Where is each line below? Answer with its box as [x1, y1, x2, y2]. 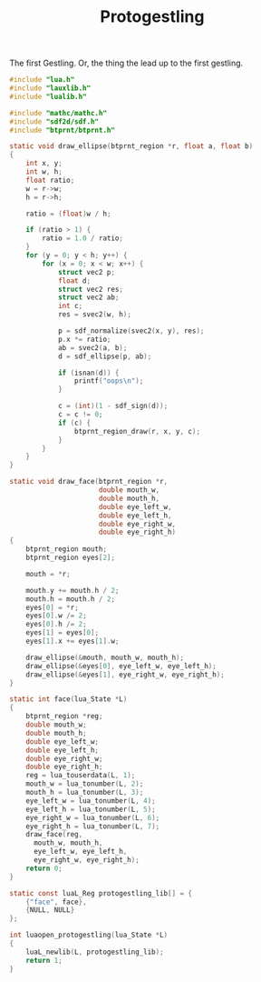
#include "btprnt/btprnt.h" [9, 125, 116, 135]
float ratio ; [25, 175, 75, 185]
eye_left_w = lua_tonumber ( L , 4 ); [25, 796, 156, 806]
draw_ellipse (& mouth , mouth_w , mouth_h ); [25, 653, 184, 662]
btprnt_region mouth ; [25, 545, 107, 554]
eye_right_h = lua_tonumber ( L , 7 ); [25, 821, 160, 831]
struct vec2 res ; [57, 285, 124, 294]
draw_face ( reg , [25, 830, 83, 839]
